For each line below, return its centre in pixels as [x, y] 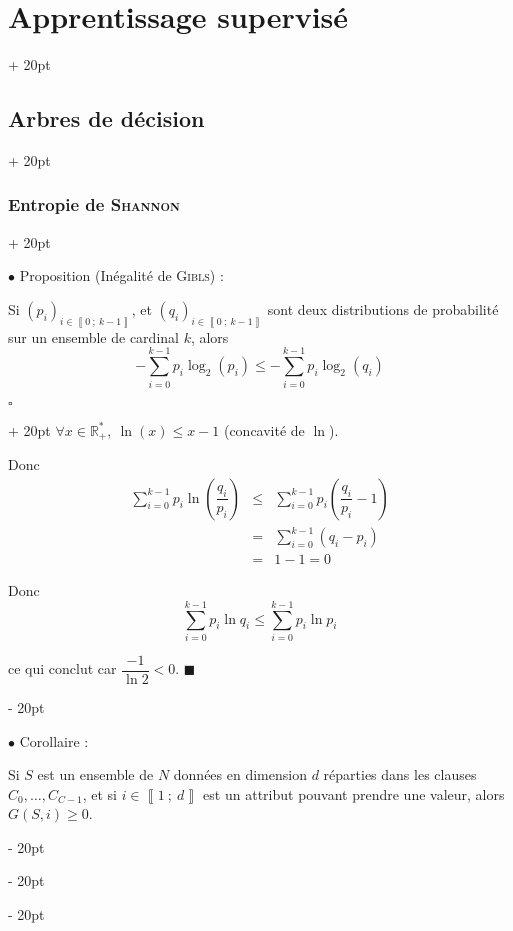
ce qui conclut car [62, 668]
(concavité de [264, 429]
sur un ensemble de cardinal [93, 336]
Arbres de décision [106, 118]
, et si [99, 793]
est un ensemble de [95, 774]
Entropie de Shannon [94, 204]
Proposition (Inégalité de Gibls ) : [121, 275]
